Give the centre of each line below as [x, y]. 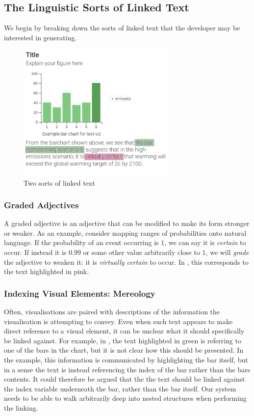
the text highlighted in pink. [47, 271]
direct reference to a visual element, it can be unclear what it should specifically [124, 331]
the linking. [21, 407]
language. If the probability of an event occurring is [81, 242]
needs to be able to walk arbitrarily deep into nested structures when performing [125, 398]
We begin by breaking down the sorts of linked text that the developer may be [122, 28]
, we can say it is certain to [205, 242]
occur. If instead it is [35, 252]
